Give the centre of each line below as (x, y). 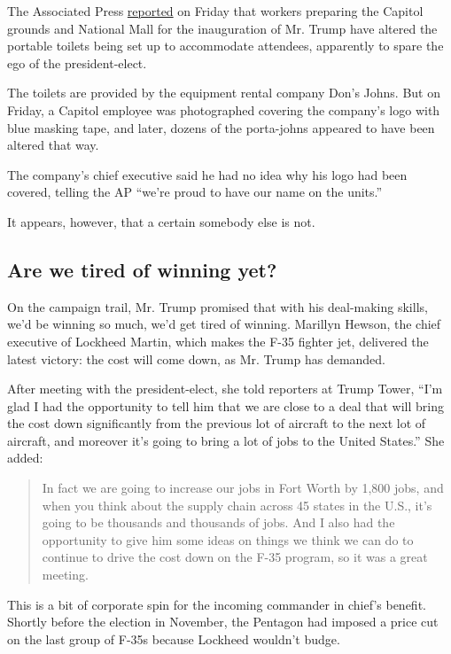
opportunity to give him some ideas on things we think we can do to (228, 539)
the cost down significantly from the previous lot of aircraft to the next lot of (217, 423)
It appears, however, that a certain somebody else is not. (161, 221)
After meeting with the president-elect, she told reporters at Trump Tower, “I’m (225, 389)
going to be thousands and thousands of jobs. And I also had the (218, 522)
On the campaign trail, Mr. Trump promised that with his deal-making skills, (218, 306)
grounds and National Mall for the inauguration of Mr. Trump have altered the (222, 28)
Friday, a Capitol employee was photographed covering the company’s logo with (224, 109)
